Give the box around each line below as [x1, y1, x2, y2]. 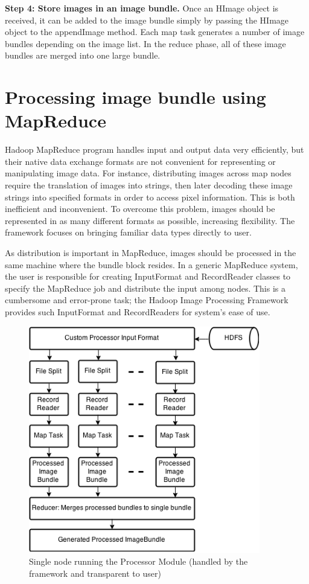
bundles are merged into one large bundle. [5, 49, 161, 62]
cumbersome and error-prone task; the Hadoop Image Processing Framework [5, 294, 288, 306]
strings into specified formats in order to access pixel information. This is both [5, 190, 295, 203]
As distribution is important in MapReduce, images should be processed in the [5, 246, 296, 259]
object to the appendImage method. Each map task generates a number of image [5, 25, 305, 38]
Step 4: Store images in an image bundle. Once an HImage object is [5, 2, 279, 14]
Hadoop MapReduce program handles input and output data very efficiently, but [5, 143, 304, 156]
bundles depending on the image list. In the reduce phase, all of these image [5, 37, 286, 50]
